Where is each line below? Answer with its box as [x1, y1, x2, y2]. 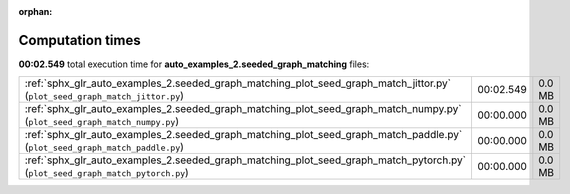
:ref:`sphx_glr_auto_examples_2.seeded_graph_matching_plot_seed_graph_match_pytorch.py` [24, 153, 467, 167]
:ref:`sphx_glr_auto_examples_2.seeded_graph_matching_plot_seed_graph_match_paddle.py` [24, 128, 463, 142]
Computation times [18, 31, 141, 49]
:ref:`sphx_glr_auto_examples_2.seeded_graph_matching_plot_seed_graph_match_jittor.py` [24, 76, 452, 90]
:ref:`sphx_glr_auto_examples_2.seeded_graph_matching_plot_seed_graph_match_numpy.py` [24, 102, 462, 116]
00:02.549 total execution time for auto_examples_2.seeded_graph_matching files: [18, 58, 370, 70]
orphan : [18, 6, 53, 17]
